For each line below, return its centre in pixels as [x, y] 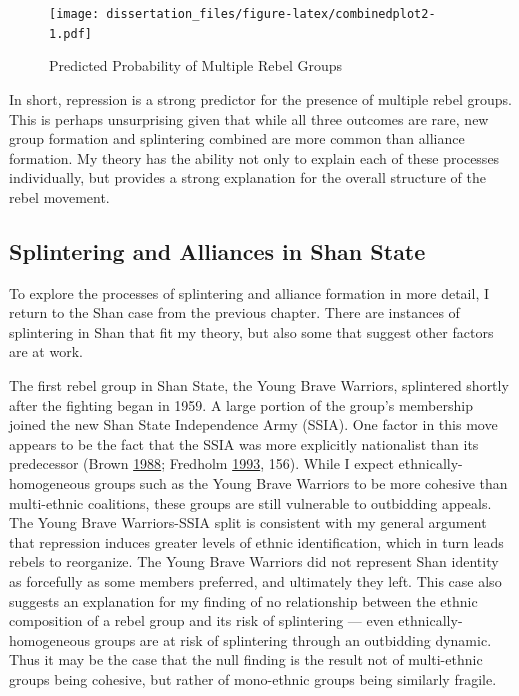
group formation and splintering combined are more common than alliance [237, 138]
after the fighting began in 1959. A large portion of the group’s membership [241, 404]
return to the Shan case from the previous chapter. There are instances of [234, 312]
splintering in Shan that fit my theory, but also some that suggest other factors [251, 331]
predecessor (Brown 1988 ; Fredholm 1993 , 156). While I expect [201, 463]
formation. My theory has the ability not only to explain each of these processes [254, 157]
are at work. [46, 351]
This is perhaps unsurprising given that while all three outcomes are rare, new [249, 118]
